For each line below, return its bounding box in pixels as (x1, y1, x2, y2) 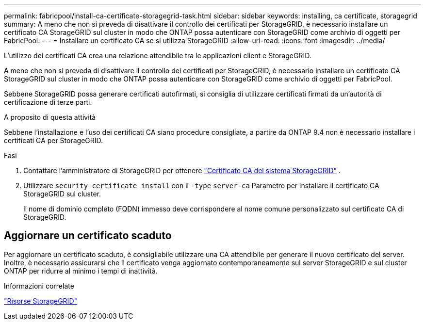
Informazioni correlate (4, 281, 74, 290)
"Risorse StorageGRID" (4, 296, 78, 305)
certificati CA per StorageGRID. (4, 136, 103, 145)
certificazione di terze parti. (4, 98, 92, 106)
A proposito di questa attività (4, 113, 96, 121)
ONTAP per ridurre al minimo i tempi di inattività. (4, 266, 158, 275)
